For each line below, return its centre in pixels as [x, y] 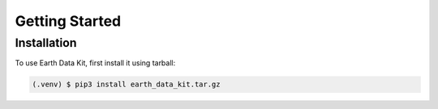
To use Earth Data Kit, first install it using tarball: [95, 63]
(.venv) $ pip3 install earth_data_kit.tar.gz [126, 84]
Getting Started [68, 21]
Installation [46, 43]
